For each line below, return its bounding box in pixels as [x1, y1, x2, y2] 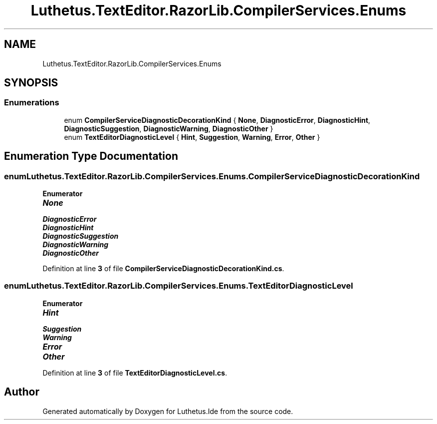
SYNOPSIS [4, 76, 58, 89]
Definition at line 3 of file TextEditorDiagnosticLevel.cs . [42, 368, 227, 377]
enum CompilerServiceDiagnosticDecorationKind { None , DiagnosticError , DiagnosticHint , [64, 115, 371, 124]
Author [4, 386, 39, 399]
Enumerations [4, 97, 59, 108]
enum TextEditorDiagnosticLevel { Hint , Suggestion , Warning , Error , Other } [64, 132, 320, 141]
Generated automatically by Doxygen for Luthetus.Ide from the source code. [42, 407, 293, 416]
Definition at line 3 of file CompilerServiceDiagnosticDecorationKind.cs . [42, 264, 284, 273]
